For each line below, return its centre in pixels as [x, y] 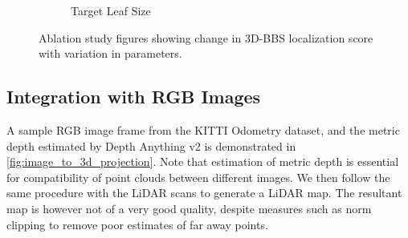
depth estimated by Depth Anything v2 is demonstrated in [151, 145]
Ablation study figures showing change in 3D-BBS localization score [206, 37]
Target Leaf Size [111, 10]
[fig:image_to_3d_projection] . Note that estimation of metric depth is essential [203, 161]
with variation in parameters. [110, 53]
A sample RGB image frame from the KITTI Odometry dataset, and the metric [203, 129]
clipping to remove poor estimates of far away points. [137, 224]
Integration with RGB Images [134, 97]
